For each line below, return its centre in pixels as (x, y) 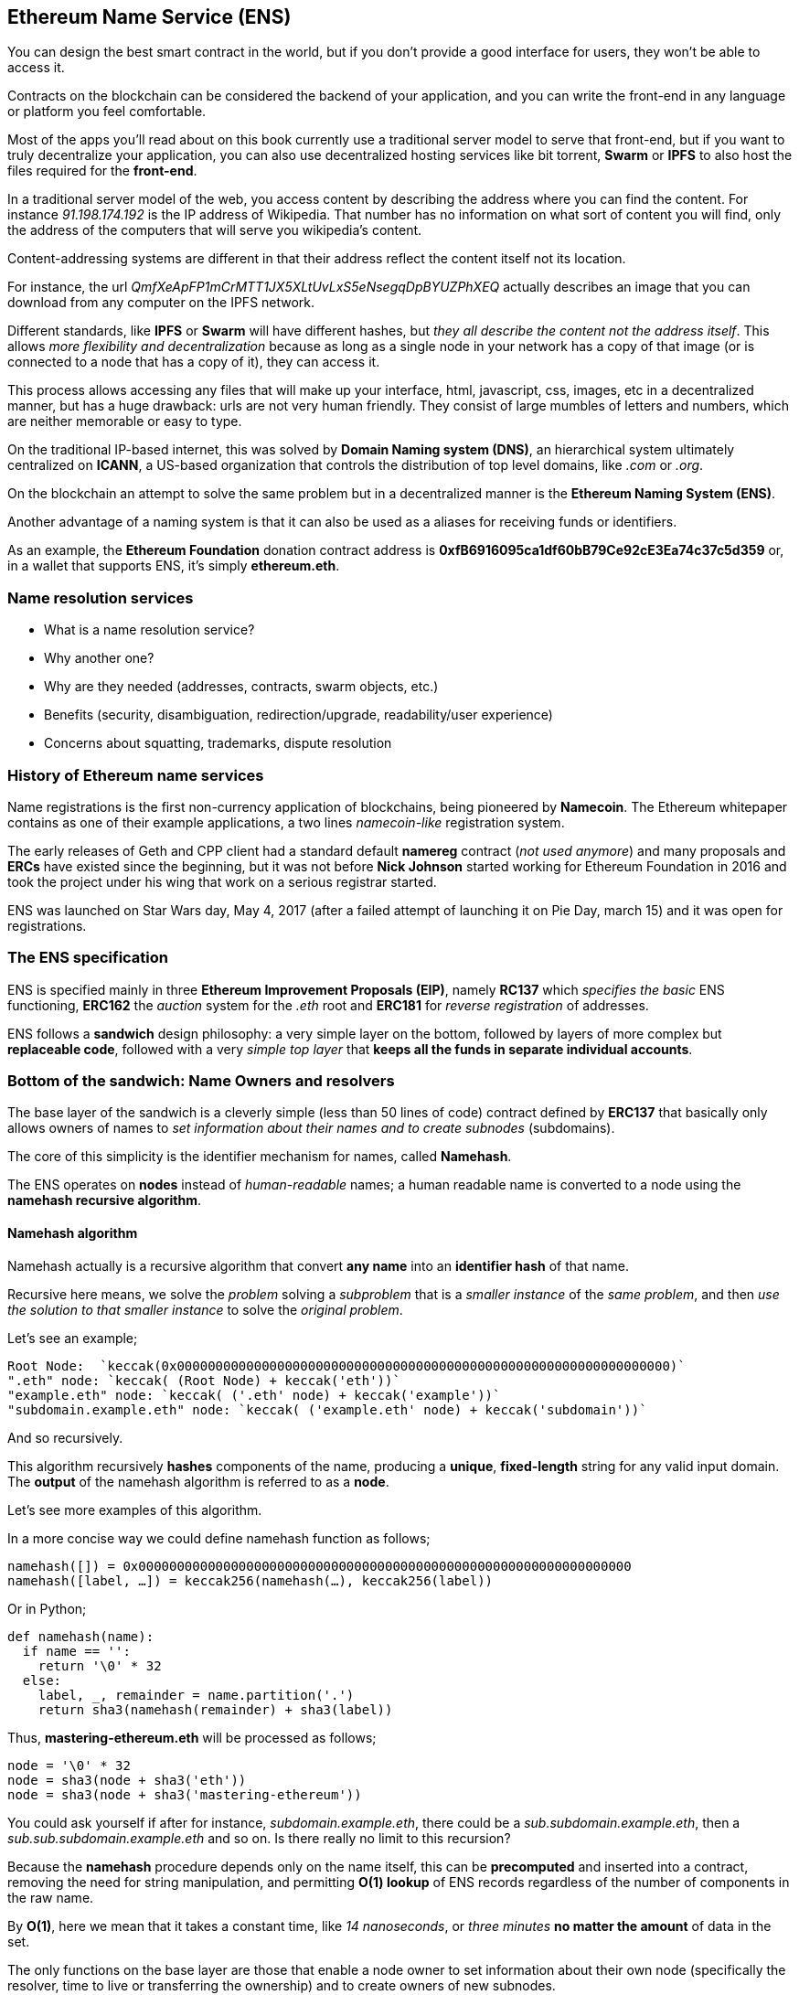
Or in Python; (47, 1608)
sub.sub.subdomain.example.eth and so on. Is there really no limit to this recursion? (259, 1838)
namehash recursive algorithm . (105, 1200)
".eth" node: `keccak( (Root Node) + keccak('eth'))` (204, 1380)
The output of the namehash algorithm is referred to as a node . (198, 1481)
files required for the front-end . (102, 171)
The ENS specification (88, 958)
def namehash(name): (81, 1636)
